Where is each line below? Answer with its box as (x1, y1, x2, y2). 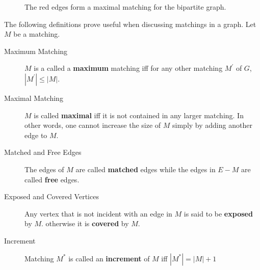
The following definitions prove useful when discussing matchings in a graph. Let (4, 18, 256, 29)
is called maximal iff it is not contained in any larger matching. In (34, 110, 244, 120)
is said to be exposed (184, 208, 253, 219)
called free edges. (24, 174, 80, 184)
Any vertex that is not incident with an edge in (24, 208, 172, 219)
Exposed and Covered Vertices (4, 191, 99, 202)
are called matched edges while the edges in (75, 164, 216, 174)
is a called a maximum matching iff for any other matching (34, 63, 223, 73)
